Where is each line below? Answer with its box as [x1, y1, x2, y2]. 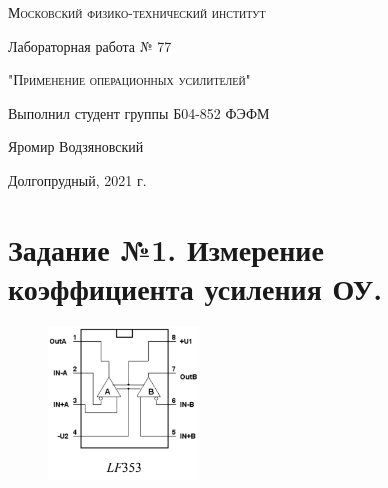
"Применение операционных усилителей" [8, 69, 251, 90]
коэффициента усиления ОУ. [8, 267, 383, 308]
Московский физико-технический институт [8, 2, 266, 22]
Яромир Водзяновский [8, 136, 144, 157]
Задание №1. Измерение [8, 228, 324, 269]
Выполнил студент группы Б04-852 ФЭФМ [8, 102, 270, 123]
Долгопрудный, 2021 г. [8, 169, 147, 190]
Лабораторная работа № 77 [8, 35, 172, 56]
